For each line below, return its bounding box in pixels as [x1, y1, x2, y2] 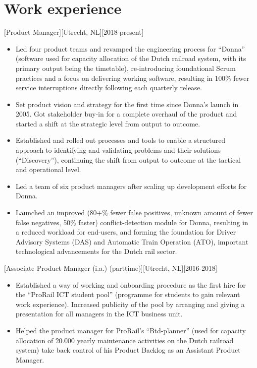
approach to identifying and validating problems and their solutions [15, 145, 221, 155]
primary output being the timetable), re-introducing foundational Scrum [15, 62, 236, 73]
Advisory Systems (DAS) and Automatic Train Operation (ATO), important [15, 236, 249, 246]
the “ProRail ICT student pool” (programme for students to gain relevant [15, 289, 240, 300]
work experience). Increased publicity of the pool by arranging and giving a [15, 299, 245, 309]
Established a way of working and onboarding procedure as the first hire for [15, 279, 246, 290]
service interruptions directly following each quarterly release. [15, 82, 202, 93]
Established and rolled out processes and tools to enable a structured [15, 135, 226, 145]
